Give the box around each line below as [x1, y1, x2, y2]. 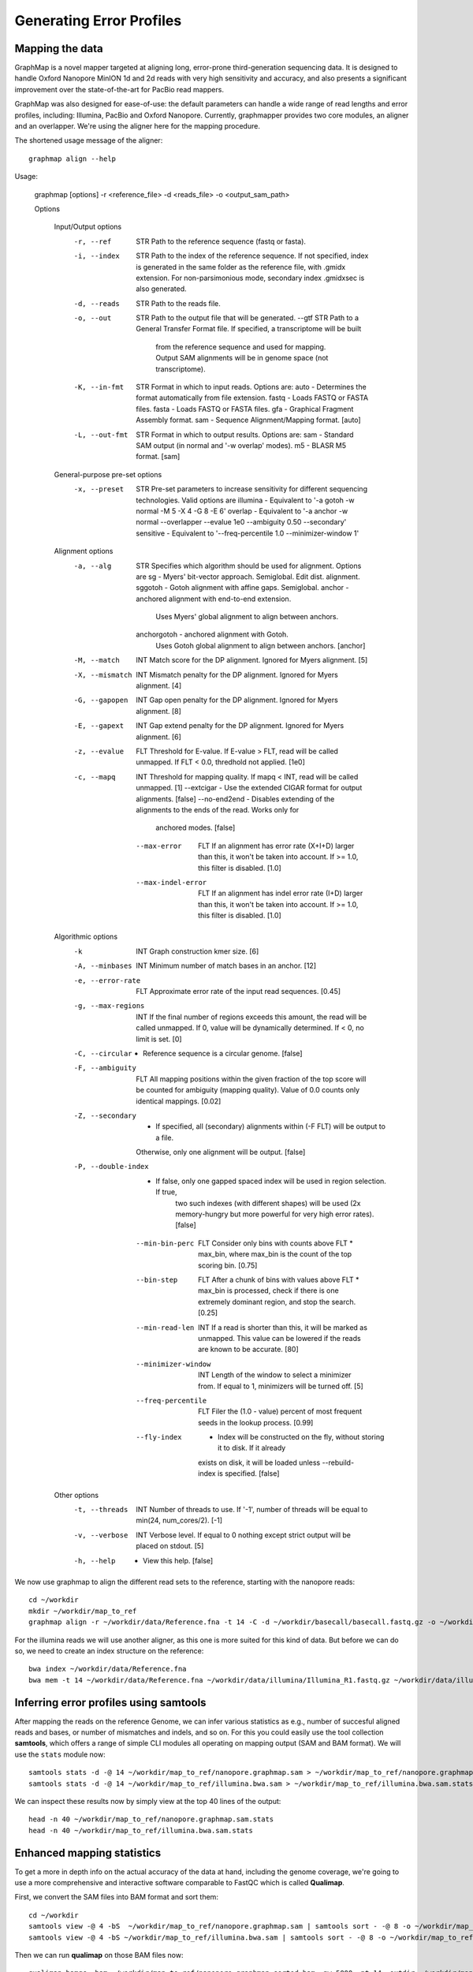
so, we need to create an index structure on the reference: [14, 1645, 204, 1656]
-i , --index [73, 252, 120, 260]
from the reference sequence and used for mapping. [155, 342, 326, 351]
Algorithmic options [54, 932, 118, 942]
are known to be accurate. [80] [198, 1345, 299, 1354]
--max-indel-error [136, 878, 207, 887]
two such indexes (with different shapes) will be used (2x [175, 1198, 361, 1208]
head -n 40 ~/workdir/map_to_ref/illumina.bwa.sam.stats [28, 1826, 254, 1835]
